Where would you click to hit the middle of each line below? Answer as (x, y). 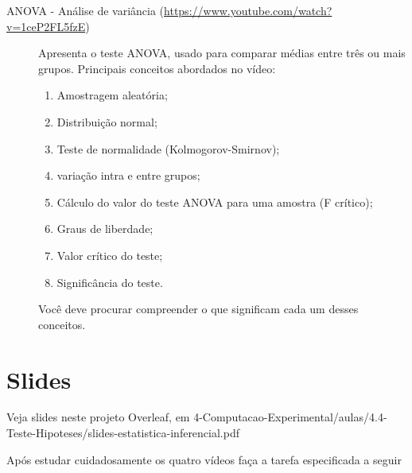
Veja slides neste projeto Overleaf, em (98, 417)
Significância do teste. (110, 282)
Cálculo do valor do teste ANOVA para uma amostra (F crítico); (215, 202)
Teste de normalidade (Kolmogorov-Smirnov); (168, 148)
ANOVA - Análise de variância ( (86, 10)
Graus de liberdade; (105, 229)
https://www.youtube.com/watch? (248, 10)
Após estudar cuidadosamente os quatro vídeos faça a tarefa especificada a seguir (204, 459)
